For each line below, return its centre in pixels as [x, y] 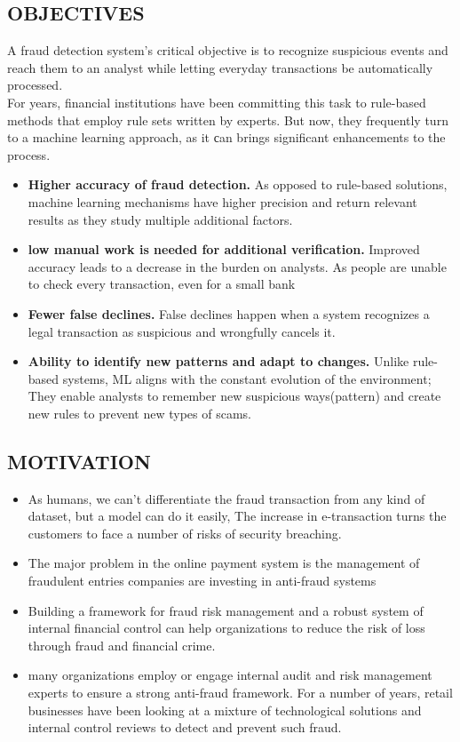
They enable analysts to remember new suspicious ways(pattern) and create [234, 396]
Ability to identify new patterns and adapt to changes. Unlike [218, 361]
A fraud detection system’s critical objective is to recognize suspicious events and [228, 50]
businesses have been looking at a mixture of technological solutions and [225, 710]
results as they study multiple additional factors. [160, 219]
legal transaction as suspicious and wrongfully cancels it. [182, 331]
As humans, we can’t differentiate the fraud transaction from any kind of [226, 498]
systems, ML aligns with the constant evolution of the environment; [247, 378]
